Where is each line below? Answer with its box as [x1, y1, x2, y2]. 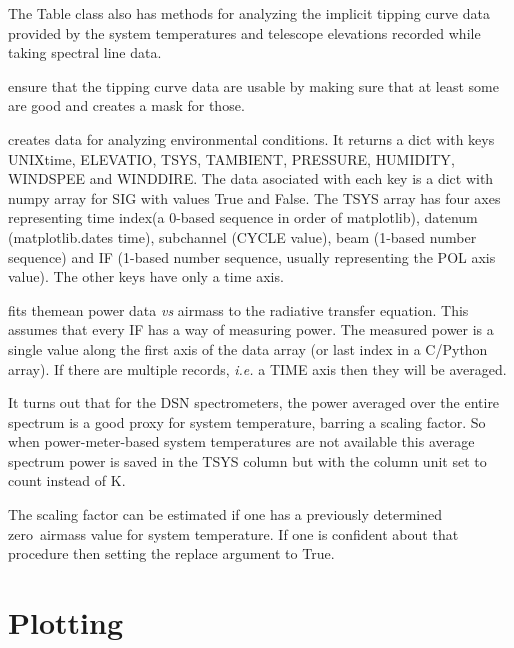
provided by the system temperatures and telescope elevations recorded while [8, 22, 481, 43]
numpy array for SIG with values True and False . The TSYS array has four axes [8, 187, 501, 208]
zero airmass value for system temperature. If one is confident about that [8, 523, 459, 544]
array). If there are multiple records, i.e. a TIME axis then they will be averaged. [8, 358, 507, 379]
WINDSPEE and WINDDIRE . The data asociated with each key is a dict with [8, 168, 494, 189]
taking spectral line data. [8, 42, 162, 63]
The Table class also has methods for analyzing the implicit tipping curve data [8, 3, 490, 23]
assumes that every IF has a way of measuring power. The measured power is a [8, 319, 494, 340]
